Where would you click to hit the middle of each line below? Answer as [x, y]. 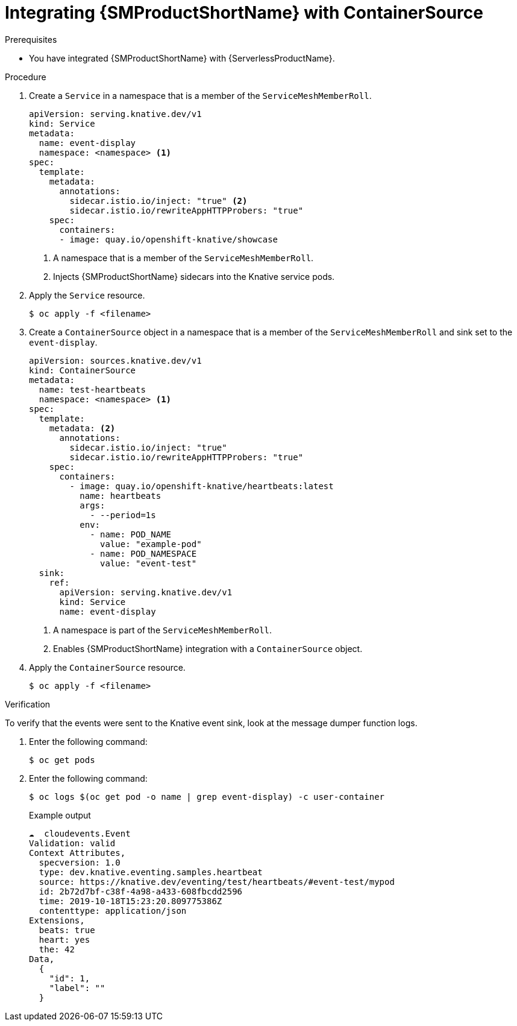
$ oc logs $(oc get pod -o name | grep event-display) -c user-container [207, 796]
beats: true [67, 930]
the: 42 [57, 949]
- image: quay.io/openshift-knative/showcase [169, 239]
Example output [60, 815]
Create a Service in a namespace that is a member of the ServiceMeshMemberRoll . [200, 95]
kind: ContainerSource [83, 370]
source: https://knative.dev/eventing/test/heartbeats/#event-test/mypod [217, 882]
